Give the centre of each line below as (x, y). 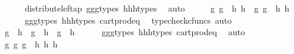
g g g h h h (31, 43)
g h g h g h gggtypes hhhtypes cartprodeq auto (125, 32)
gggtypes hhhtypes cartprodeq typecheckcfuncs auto (128, 20)
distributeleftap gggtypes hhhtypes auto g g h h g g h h (157, 8)
